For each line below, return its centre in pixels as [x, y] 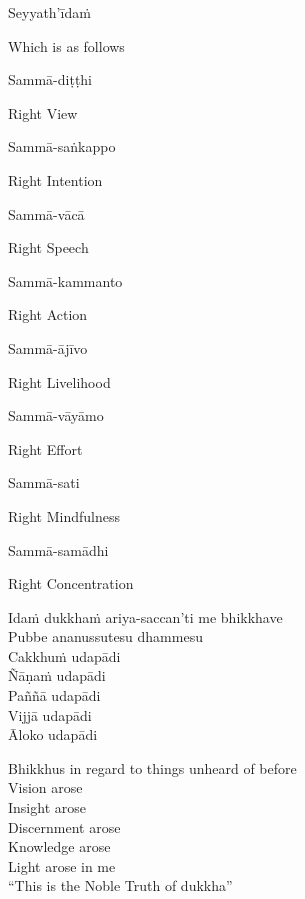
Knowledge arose [59, 846]
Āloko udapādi [53, 734]
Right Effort [45, 448]
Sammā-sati [44, 482]
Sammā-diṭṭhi [50, 79]
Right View [43, 112]
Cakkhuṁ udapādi [64, 655]
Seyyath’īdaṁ [49, 12]
